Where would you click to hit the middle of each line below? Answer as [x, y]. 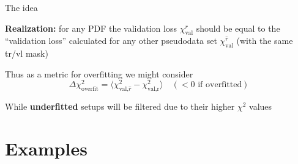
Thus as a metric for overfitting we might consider [99, 73]
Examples [46, 148]
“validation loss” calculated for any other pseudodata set [111, 41]
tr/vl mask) [27, 53]
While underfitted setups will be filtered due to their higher [120, 106]
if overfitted [220, 85]
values [261, 106]
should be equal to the [238, 28]
